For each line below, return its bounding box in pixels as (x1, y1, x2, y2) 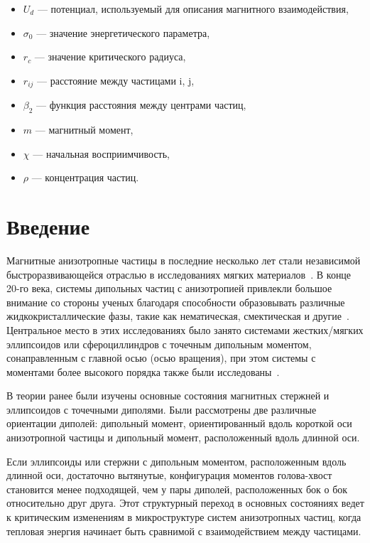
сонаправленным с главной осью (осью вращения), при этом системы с (6, 350, 316, 365)
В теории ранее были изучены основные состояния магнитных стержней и (6, 388, 330, 403)
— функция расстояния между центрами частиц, (36, 97, 246, 112)
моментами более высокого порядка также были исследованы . (6, 364, 280, 379)
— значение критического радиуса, (34, 49, 186, 64)
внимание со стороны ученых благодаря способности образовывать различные (6, 294, 345, 309)
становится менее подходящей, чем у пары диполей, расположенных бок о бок (6, 481, 348, 496)
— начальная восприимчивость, (33, 146, 170, 161)
